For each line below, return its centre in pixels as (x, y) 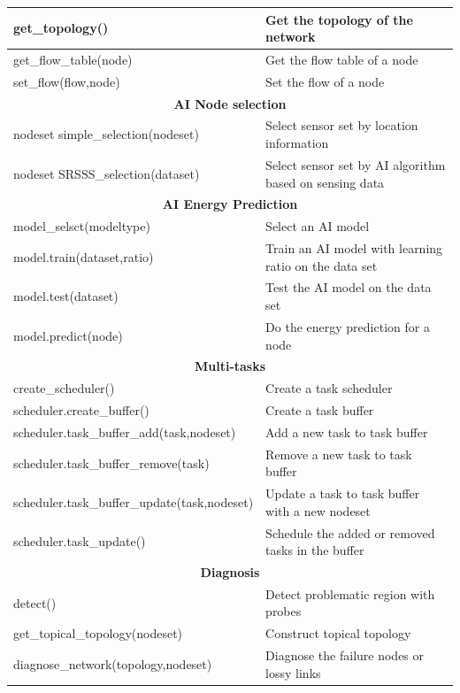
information (297, 143)
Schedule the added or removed (350, 532)
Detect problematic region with (350, 593)
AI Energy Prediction (230, 204)
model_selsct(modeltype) (82, 226)
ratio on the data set (322, 265)
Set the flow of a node (325, 81)
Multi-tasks (230, 366)
